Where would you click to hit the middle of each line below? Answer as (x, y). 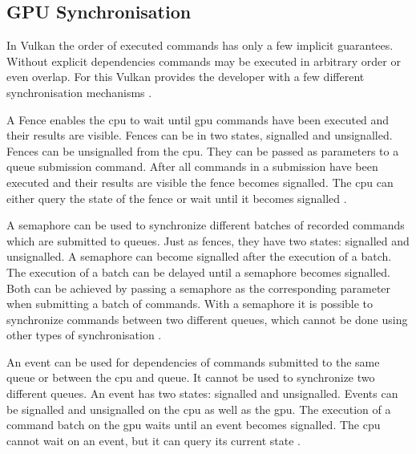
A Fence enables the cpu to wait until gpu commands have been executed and (198, 119)
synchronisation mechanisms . (79, 92)
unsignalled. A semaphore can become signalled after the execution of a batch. (199, 256)
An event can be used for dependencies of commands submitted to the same (193, 361)
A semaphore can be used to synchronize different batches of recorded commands (206, 225)
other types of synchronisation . (84, 335)
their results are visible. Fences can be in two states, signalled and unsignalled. (200, 135)
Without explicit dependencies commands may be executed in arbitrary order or (204, 61)
